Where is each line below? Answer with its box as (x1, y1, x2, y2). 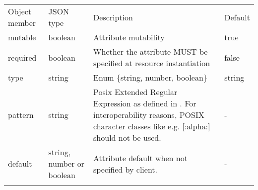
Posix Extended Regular (93, 86, 178, 97)
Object (8, 5, 32, 17)
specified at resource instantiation (93, 57, 210, 69)
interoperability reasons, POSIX (93, 109, 204, 120)
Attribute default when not (93, 152, 188, 164)
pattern (8, 109, 34, 120)
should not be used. (93, 132, 161, 143)
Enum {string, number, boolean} (93, 72, 207, 83)
